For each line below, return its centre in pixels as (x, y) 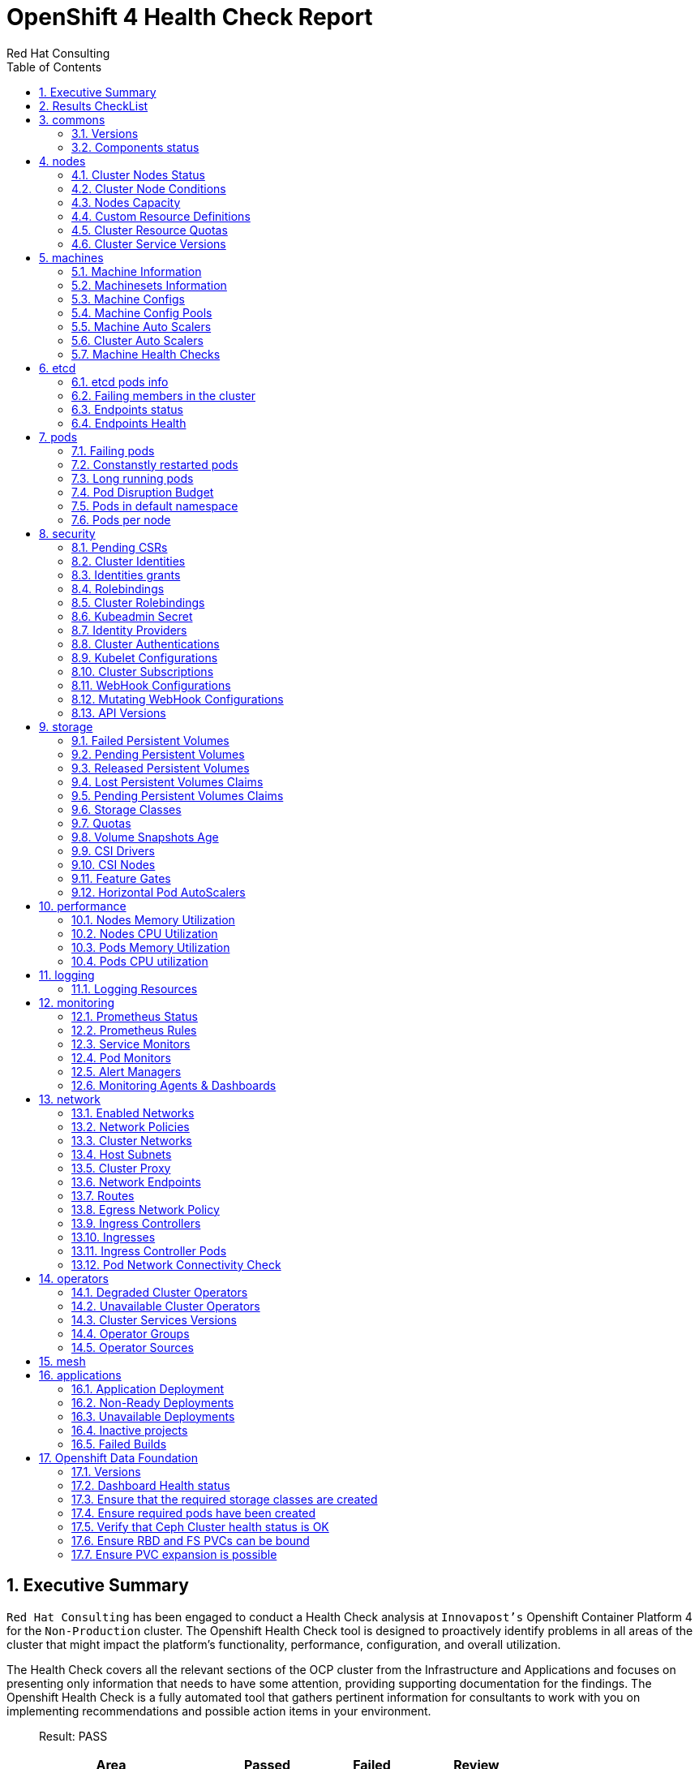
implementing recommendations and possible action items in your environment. (219, 1711)
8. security (67, 533)
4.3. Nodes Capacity (126, 202)
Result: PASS (73, 1736)
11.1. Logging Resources (135, 988)
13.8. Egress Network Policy (146, 1209)
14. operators (74, 1278)
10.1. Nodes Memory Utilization (153, 919)
